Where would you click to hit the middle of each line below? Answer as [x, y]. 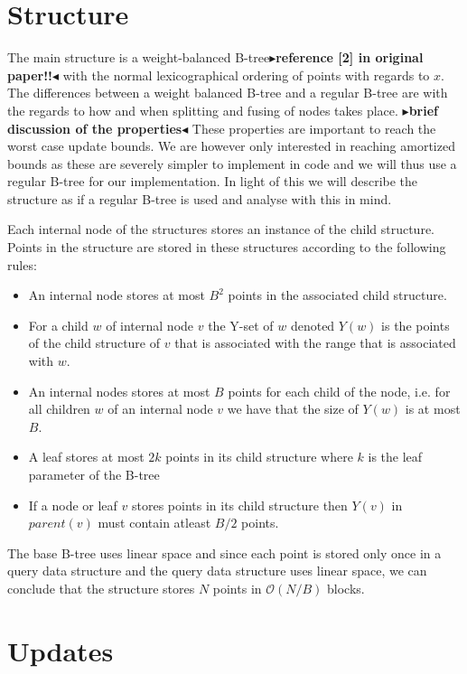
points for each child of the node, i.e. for [339, 391]
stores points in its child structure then [239, 505]
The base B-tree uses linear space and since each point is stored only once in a [224, 552]
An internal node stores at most [117, 295]
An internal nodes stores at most [119, 391]
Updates [61, 650]
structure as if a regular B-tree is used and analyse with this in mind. [200, 198]
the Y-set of [241, 325]
